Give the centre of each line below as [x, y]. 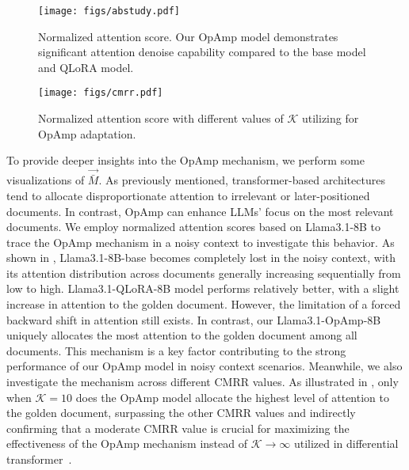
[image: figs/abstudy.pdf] [109, 11]
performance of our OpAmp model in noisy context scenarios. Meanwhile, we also [204, 366]
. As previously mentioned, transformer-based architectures [242, 180]
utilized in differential [346, 443]
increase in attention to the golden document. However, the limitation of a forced [204, 304]
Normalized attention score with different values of [161, 118]
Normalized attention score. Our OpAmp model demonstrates [188, 36]
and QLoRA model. [86, 67]
